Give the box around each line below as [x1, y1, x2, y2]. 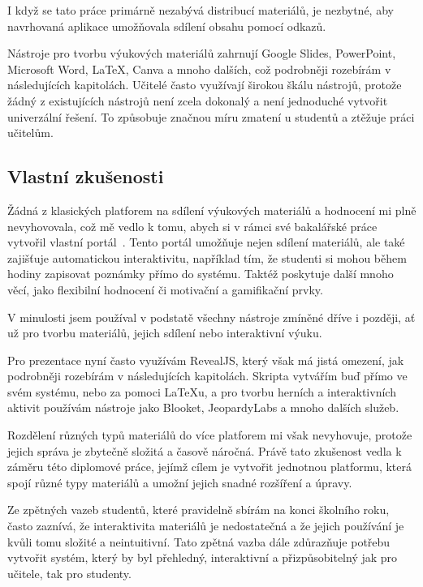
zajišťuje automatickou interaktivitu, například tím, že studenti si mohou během [7, 249, 407, 266]
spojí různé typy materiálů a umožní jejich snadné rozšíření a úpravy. [7, 473, 352, 491]
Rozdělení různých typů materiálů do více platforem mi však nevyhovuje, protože [7, 426, 412, 443]
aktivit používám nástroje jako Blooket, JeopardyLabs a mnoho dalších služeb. [7, 399, 399, 416]
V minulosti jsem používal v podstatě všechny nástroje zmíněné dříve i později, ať [7, 308, 416, 325]
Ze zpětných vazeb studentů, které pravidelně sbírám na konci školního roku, [7, 501, 390, 518]
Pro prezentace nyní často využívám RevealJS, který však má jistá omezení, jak [7, 351, 404, 368]
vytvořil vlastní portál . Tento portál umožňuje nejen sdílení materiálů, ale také [7, 234, 405, 251]
